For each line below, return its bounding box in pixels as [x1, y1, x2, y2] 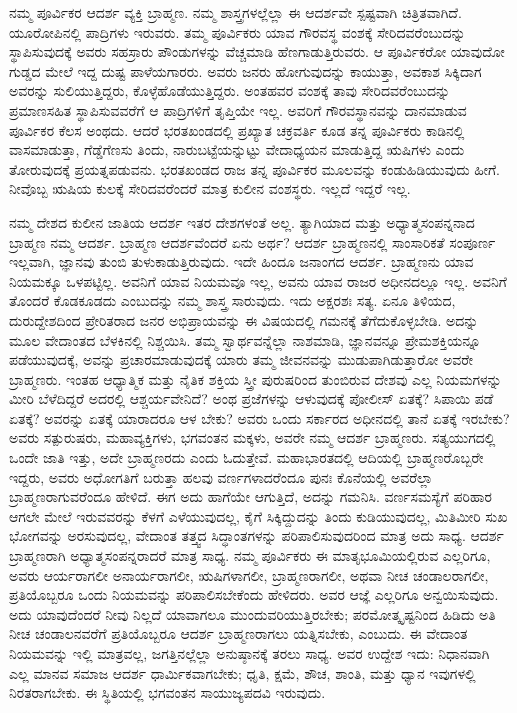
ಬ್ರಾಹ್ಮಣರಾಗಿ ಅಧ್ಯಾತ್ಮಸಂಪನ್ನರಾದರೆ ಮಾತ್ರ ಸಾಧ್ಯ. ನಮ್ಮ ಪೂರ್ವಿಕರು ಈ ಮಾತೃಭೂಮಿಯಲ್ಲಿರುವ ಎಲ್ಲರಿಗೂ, [9, 545, 491, 566]
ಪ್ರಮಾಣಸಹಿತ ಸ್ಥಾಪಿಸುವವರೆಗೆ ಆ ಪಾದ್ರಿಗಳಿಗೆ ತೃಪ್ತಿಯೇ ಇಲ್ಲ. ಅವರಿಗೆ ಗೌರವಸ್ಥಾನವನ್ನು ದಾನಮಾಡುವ [9, 99, 467, 120]
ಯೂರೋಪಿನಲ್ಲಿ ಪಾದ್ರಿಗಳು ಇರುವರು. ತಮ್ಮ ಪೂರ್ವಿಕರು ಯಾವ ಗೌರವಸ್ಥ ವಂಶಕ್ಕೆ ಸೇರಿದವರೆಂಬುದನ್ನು [9, 21, 466, 42]
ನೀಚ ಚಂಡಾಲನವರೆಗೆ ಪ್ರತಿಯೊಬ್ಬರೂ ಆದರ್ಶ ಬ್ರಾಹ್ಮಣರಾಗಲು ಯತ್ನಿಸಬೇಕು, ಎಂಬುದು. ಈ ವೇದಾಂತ [9, 623, 468, 644]
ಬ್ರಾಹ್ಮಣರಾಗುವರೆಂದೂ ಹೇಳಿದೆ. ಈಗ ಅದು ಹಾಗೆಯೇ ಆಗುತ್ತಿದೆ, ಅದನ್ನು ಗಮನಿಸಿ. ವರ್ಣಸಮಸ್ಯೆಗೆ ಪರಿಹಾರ [9, 486, 492, 507]
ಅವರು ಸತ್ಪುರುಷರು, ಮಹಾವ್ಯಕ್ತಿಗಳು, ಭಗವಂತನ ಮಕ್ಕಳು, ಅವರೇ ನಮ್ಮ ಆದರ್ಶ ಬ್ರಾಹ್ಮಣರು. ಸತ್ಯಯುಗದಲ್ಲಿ [9, 427, 496, 448]
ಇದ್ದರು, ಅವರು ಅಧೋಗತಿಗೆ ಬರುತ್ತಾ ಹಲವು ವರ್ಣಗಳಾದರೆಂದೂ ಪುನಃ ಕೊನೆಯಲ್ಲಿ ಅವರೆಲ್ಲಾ [9, 466, 433, 487]
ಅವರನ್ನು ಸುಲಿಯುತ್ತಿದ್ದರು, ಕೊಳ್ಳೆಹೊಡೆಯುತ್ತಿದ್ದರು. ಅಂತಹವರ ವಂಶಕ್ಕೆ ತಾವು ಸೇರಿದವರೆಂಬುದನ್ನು [9, 80, 451, 101]
